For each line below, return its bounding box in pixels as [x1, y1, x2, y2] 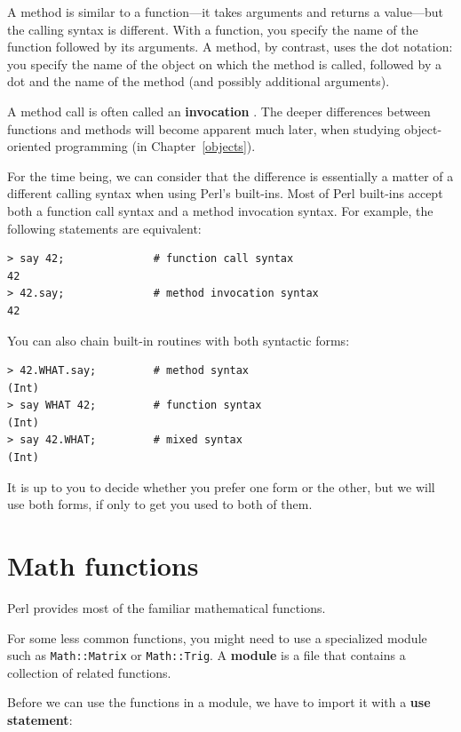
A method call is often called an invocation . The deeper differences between [7, 101, 431, 120]
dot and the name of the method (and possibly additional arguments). [7, 72, 390, 91]
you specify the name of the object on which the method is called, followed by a [7, 54, 441, 73]
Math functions [7, 547, 199, 584]
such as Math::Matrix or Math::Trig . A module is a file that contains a [7, 646, 406, 664]
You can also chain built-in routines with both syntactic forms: [7, 330, 350, 349]
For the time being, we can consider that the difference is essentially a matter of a [7, 166, 454, 185]
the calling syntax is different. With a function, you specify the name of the [7, 20, 418, 38]
